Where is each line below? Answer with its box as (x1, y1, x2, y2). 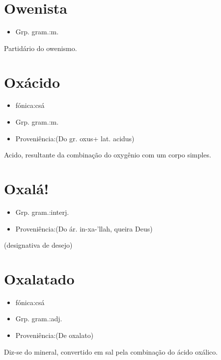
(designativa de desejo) (4, 240, 73, 250)
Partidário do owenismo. (4, 43, 77, 53)
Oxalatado (4, 268, 75, 288)
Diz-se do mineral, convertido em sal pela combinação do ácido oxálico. (4, 346, 218, 357)
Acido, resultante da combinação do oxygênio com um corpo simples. (4, 150, 211, 160)
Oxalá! (4, 179, 49, 198)
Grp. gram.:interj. (15, 206, 69, 217)
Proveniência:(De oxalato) (15, 330, 94, 340)
